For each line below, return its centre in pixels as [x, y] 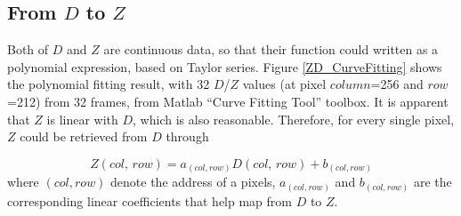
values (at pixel [284, 84]
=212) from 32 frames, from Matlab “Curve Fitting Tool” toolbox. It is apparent [228, 101]
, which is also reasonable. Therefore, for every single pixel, [294, 119]
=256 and [397, 84]
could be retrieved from [84, 136]
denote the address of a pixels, [193, 182]
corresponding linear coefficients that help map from [150, 200]
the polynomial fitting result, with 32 [109, 84]
